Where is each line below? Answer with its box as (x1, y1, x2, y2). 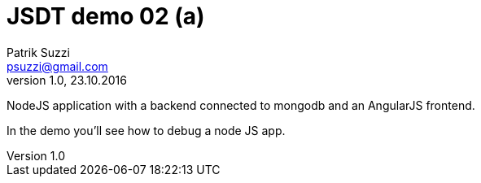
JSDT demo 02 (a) (7, 2, 205, 30)
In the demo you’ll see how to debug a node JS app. (7, 123, 286, 137)
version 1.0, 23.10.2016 (7, 72, 127, 87)
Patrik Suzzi (7, 45, 70, 59)
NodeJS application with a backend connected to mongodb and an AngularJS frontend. (7, 98, 475, 112)
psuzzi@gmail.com (7, 59, 108, 73)
